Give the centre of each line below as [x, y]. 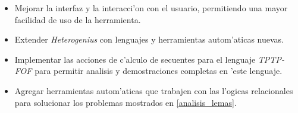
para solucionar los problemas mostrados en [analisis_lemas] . [126, 102]
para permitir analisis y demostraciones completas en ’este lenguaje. [159, 71]
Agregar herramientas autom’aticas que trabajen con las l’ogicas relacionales [154, 90]
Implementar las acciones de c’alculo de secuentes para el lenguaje [135, 59]
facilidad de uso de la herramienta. [78, 19]
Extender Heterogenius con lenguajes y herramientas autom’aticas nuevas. [149, 39]
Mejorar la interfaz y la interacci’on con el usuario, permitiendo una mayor [151, 8]
